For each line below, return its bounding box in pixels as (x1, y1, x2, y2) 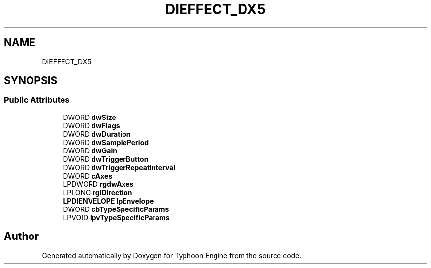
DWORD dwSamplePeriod (63, 138, 149, 147)
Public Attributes (4, 95, 70, 105)
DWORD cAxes (63, 171, 113, 180)
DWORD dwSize (63, 113, 116, 121)
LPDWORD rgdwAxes (63, 179, 134, 188)
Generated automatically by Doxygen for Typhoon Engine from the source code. (42, 251, 302, 260)
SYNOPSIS (4, 74, 58, 87)
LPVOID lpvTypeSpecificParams (63, 213, 170, 222)
